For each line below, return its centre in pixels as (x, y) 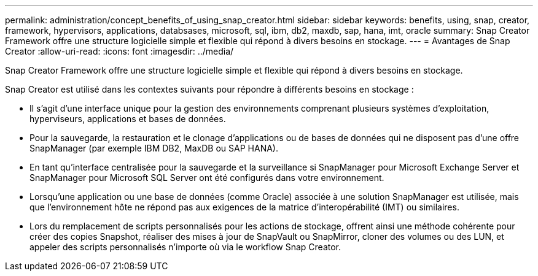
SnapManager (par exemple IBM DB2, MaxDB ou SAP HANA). (154, 148)
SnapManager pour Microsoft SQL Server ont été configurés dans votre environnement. (207, 178)
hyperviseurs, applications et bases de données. (128, 119)
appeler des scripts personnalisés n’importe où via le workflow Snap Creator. (185, 247)
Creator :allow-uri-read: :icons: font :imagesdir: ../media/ (119, 51)
